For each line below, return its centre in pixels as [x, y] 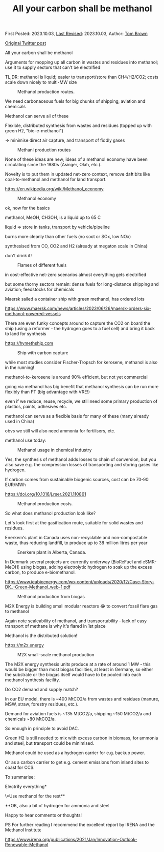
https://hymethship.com [29, 343]
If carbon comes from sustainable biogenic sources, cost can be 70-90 [77, 480]
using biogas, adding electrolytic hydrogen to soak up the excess [86, 567]
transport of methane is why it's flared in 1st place [56, 626]
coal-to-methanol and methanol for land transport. [56, 180]
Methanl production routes [44, 150]
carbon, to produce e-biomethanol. [40, 572]
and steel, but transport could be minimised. [50, 743]
